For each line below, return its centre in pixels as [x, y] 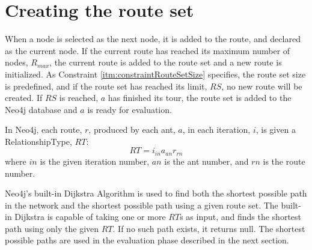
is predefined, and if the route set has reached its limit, [106, 86]
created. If [24, 98]
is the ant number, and [206, 161]
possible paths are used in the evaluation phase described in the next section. [147, 240]
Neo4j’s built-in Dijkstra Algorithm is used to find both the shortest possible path [156, 193]
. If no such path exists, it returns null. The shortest [209, 228]
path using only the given [52, 228]
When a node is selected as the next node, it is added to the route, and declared [153, 39]
